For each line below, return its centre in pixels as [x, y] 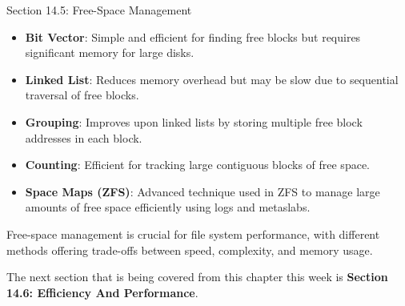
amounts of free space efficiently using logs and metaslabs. [168, 207]
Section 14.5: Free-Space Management [99, 10]
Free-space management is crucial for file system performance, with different [193, 234]
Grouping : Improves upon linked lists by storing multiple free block [194, 121]
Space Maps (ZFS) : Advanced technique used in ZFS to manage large [202, 191]
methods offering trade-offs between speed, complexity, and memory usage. [190, 250]
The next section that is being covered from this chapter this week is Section [197, 277]
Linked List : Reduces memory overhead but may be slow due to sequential [212, 79]
